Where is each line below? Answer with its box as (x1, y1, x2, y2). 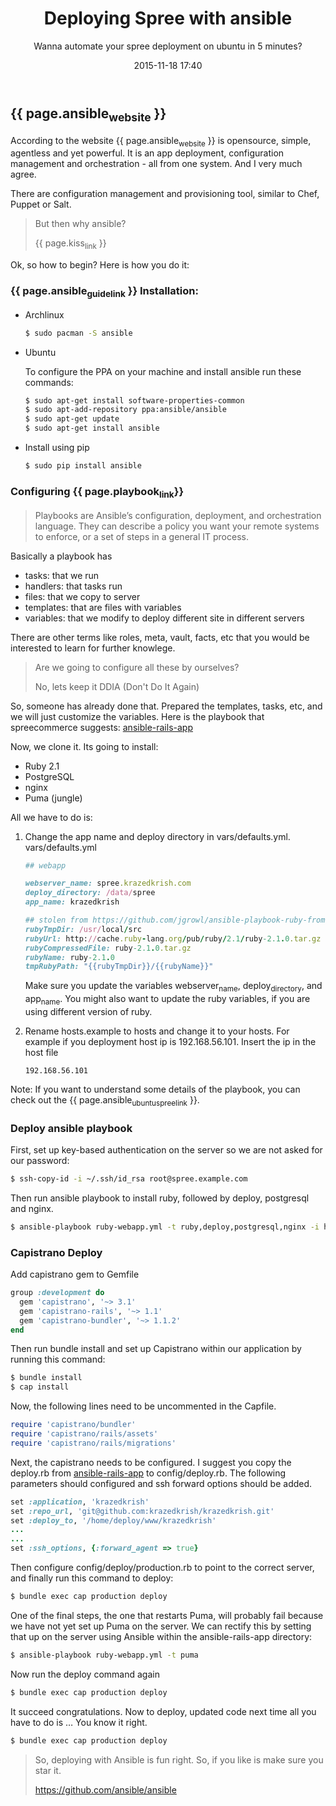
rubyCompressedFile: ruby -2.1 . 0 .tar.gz (24, 943, 192, 953)
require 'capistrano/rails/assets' (10, 1429, 159, 1439)
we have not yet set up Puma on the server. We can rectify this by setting (10, 1620, 312, 1632)
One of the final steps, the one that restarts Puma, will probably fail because (10, 1609, 324, 1621)
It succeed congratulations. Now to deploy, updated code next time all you (10, 1705, 317, 1717)
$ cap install (10, 1382, 70, 1392)
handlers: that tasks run (24, 580, 123, 592)
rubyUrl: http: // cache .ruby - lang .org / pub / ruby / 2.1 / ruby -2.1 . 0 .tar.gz (24, 933, 322, 944)
